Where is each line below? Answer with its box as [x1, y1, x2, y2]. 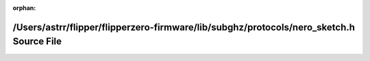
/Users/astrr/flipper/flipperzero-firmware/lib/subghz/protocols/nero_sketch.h [12, 21, 356, 33]
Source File [12, 36, 62, 47]
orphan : [12, 4, 36, 12]
